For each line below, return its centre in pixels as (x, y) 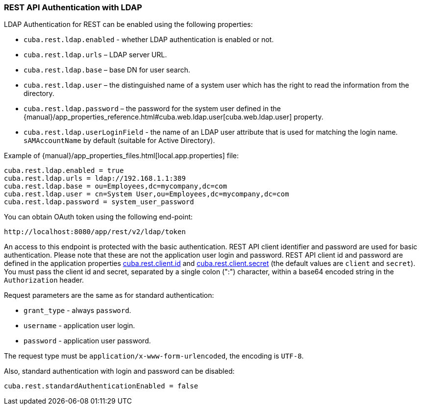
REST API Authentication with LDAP (73, 7)
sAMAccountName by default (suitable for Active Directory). (119, 141)
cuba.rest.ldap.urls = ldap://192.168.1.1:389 (95, 179)
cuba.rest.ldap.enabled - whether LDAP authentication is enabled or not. (149, 40)
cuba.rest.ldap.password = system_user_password (99, 202)
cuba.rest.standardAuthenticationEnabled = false (101, 386)
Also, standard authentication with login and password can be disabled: (119, 371)
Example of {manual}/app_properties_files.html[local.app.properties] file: (122, 156)
